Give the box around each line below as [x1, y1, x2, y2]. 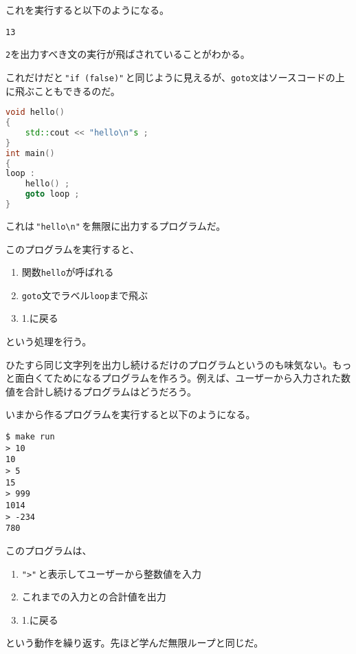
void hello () [5, 107, 65, 118]
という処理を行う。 [5, 334, 92, 349]
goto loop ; [25, 189, 80, 199]
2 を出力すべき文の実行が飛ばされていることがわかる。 [5, 47, 250, 61]
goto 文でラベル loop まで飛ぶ [21, 287, 148, 302]
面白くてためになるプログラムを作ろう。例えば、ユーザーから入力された [14, 371, 342, 385]
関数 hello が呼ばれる [21, 265, 114, 279]
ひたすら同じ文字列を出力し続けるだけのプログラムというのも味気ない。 [5, 357, 333, 371]
